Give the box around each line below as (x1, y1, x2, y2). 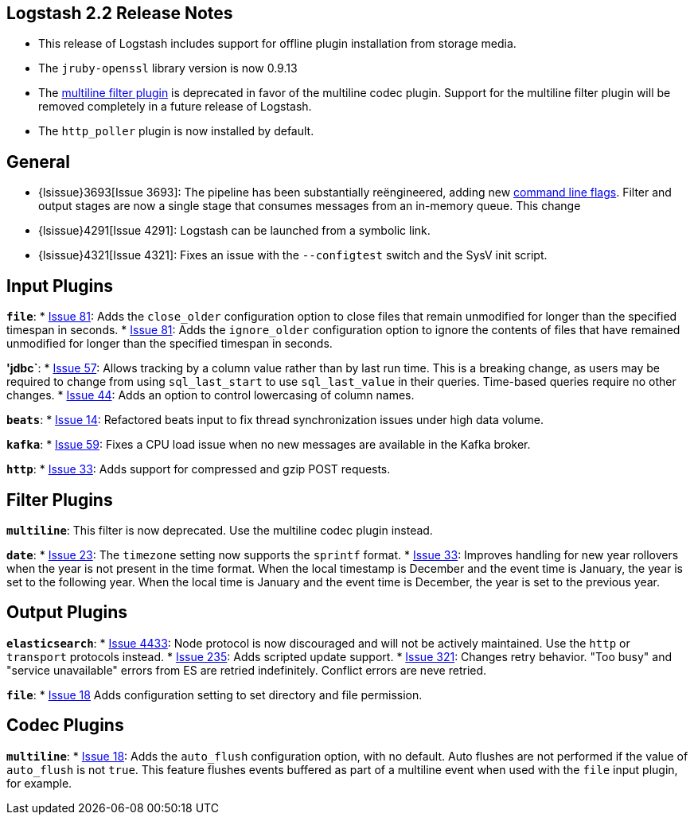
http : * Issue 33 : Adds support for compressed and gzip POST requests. (6, 462, 391, 477)
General (6, 151, 71, 172)
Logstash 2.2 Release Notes (6, 3, 233, 23)
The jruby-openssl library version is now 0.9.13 (38, 61, 298, 76)
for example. (6, 776, 72, 790)
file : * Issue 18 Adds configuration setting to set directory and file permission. (6, 687, 423, 702)
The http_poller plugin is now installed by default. (38, 124, 314, 138)
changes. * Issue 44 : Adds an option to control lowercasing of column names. (6, 388, 415, 403)
